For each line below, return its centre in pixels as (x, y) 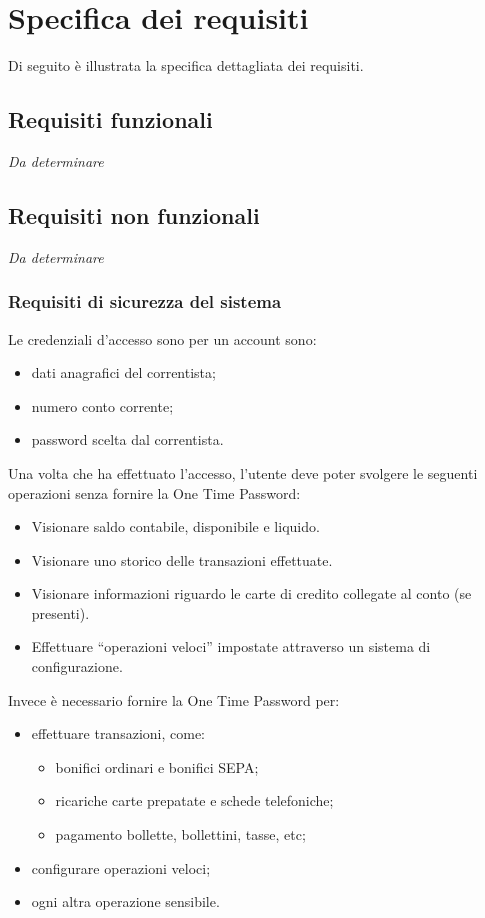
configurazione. (77, 666)
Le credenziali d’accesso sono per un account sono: (162, 338)
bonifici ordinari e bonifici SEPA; (157, 766)
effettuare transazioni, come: (118, 733)
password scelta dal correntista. (127, 439)
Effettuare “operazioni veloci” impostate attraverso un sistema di (231, 646)
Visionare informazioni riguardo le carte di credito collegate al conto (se (251, 593)
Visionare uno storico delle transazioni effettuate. (182, 559)
